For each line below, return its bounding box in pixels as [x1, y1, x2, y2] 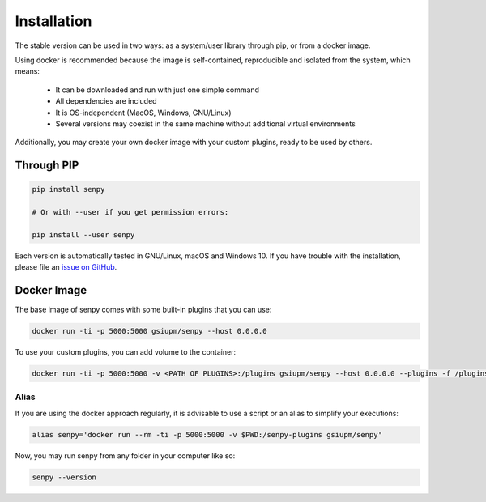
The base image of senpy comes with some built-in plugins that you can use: [15, 304, 272, 315]
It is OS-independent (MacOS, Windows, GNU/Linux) [55, 108, 232, 117]
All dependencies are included [55, 96, 157, 106]
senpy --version [32, 472, 97, 482]
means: [15, 66, 40, 76]
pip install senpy [32, 185, 105, 194]
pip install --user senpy [32, 230, 135, 239]
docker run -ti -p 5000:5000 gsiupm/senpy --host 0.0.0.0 [32, 326, 267, 336]
